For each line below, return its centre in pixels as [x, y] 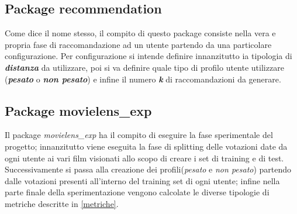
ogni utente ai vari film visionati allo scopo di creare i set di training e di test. [144, 158]
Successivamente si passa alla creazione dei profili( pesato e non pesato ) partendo [148, 169]
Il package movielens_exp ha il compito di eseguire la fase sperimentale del [139, 135]
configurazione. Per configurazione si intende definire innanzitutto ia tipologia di [148, 56]
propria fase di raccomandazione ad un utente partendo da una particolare [138, 44]
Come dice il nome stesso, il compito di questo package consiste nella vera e [140, 33]
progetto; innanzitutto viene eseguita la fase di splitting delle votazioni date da [146, 146]
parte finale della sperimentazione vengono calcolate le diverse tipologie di [137, 192]
